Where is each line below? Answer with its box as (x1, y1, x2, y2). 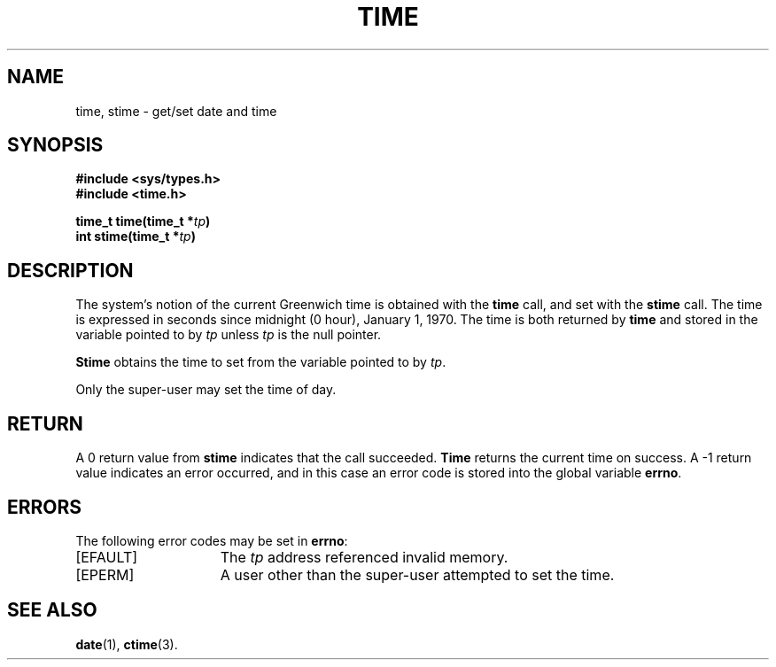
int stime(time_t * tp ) (75, 229, 196, 244)
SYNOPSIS (7, 134, 104, 157)
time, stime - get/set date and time (75, 103, 277, 119)
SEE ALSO (7, 599, 97, 622)
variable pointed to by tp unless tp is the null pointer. (75, 327, 382, 343)
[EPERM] (75, 565, 135, 584)
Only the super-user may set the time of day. (75, 382, 337, 398)
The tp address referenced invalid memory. (220, 547, 508, 566)
